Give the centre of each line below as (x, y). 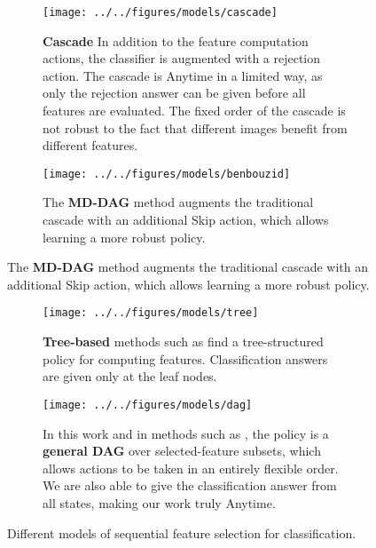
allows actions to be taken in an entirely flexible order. (191, 468)
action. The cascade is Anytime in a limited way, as (183, 75)
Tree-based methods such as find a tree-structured (183, 342)
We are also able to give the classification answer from (190, 485)
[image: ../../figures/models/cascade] (160, 12)
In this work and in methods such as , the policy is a (186, 433)
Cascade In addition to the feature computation (176, 40)
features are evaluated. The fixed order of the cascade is (194, 111)
